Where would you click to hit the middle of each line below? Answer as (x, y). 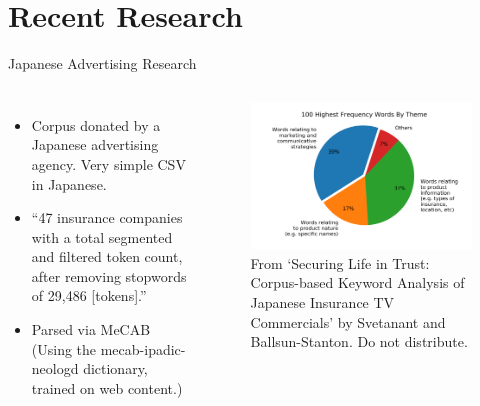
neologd (55, 368)
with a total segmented (102, 236)
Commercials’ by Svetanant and (348, 321)
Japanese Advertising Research (102, 63)
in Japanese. (69, 183)
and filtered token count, (107, 256)
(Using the (64, 348)
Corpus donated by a (96, 124)
